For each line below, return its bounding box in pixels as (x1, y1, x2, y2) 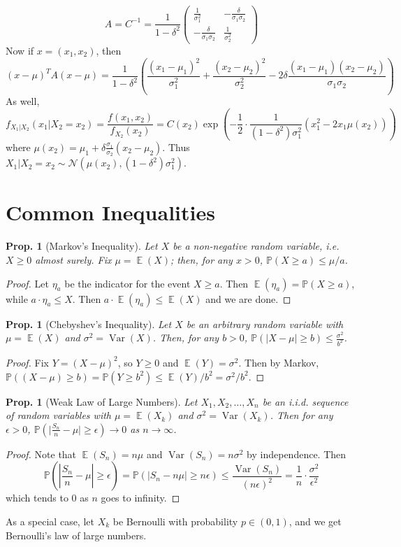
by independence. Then (247, 446, 347, 461)
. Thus (162, 139, 190, 154)
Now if (6, 43, 34, 57)
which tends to (6, 490, 68, 505)
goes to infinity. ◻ (101, 490, 180, 505)
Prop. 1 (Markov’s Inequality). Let (6, 239, 158, 253)
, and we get (289, 513, 342, 528)
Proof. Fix (6, 355, 49, 369)
